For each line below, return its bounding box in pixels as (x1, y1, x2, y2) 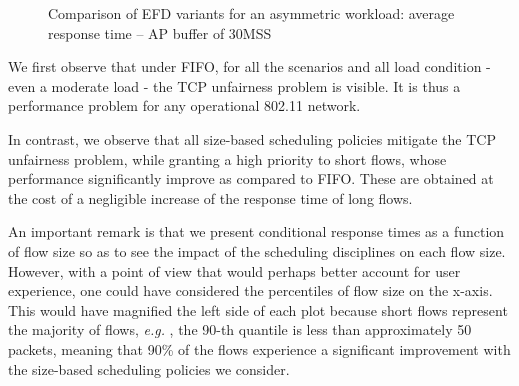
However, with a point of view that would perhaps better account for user (8, 260, 461, 281)
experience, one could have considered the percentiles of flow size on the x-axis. (8, 280, 493, 301)
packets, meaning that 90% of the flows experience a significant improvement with (8, 338, 511, 359)
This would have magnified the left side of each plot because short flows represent (8, 299, 508, 320)
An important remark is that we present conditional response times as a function (8, 221, 505, 242)
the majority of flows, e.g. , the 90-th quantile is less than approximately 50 (8, 319, 472, 340)
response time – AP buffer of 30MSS (48, 22, 272, 43)
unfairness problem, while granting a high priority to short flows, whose (8, 148, 447, 169)
